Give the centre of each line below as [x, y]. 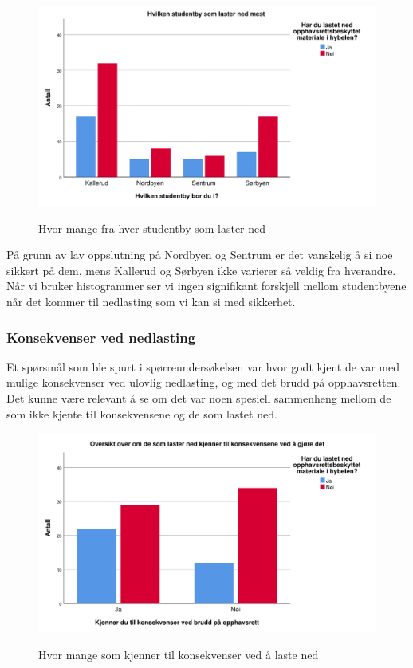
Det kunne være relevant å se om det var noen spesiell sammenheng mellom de [199, 398]
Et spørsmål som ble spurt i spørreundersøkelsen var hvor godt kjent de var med [203, 366]
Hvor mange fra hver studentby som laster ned [152, 228]
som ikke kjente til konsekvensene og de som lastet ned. [142, 413]
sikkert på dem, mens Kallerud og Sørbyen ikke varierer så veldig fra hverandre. [201, 270]
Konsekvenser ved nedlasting [101, 337]
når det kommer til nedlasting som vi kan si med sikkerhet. [151, 302]
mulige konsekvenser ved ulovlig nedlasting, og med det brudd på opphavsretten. [204, 382]
